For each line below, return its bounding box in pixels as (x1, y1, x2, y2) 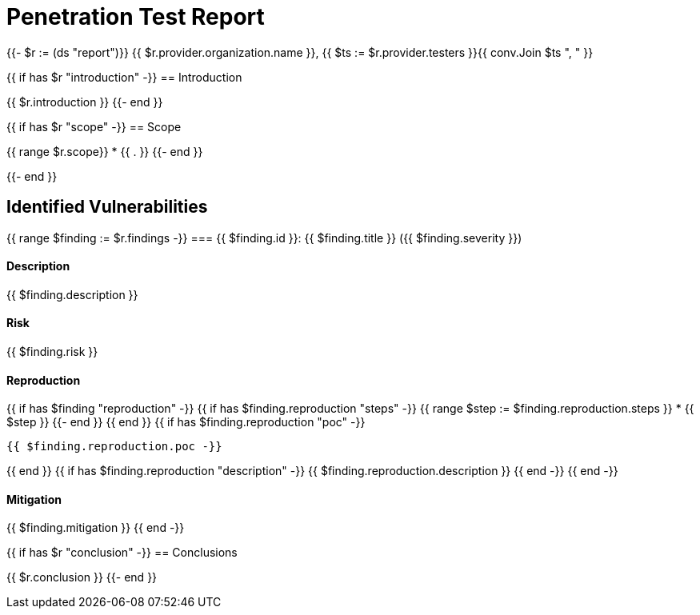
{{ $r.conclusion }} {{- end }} (6, 570, 158, 585)
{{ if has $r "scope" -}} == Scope (6, 119, 182, 134)
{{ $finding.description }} (6, 287, 138, 302)
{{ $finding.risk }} (6, 345, 98, 359)
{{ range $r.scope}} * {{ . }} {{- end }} (6, 144, 203, 158)
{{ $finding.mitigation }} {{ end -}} (6, 521, 185, 535)
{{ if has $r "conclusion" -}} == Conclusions (6, 545, 238, 560)
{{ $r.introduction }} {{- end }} (6, 94, 163, 109)
